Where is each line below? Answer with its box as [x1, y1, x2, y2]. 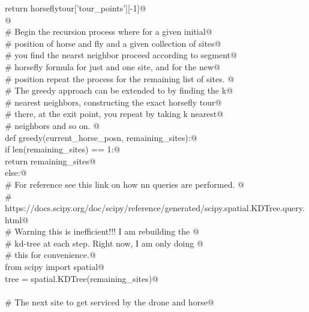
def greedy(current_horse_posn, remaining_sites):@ [5, 131, 197, 143]
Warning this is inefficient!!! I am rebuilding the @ [14, 225, 199, 238]
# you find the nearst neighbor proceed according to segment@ [5, 49, 237, 61]
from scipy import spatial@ [5, 260, 104, 273]
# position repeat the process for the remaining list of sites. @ [5, 72, 235, 85]
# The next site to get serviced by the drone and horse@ [5, 295, 214, 308]
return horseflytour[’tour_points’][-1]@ [5, 2, 146, 14]
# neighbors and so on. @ [5, 119, 100, 131]
